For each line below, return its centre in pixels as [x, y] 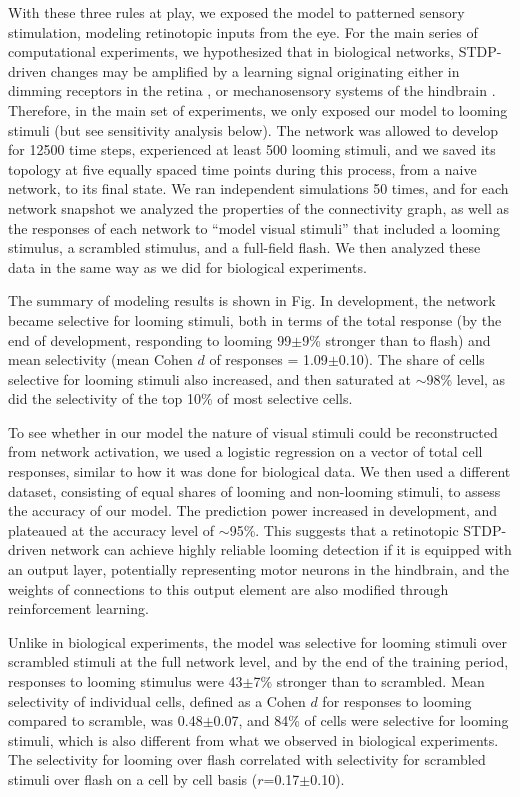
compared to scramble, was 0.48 [105, 720]
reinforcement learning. [78, 608]
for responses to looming [397, 700]
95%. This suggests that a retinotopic [344, 529]
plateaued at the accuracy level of [111, 529]
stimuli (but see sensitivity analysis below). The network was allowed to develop [253, 129]
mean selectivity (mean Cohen [100, 359]
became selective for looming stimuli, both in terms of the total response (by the [255, 319]
